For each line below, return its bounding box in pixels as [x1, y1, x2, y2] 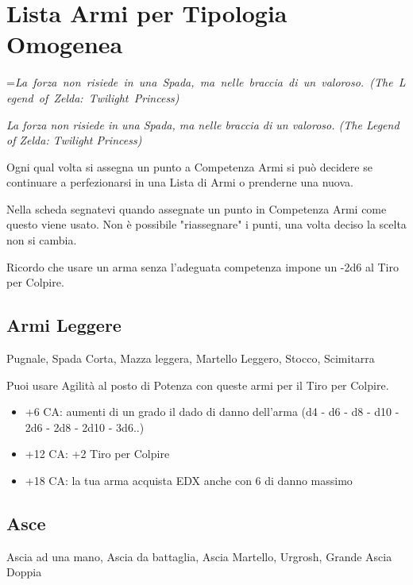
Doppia [6, 564, 42, 580]
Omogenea [6, 28, 123, 60]
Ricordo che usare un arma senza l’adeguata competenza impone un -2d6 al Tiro [6, 258, 399, 275]
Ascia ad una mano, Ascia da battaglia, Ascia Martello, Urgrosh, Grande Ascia [6, 548, 392, 564]
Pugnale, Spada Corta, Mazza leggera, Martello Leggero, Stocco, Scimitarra [6, 350, 375, 367]
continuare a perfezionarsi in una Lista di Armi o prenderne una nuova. [6, 174, 353, 191]
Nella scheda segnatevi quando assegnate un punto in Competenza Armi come [6, 200, 387, 217]
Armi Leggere [6, 313, 122, 337]
